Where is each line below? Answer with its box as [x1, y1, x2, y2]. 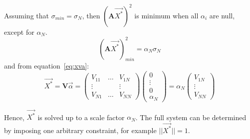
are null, [209, 10, 235, 20]
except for [4, 26, 34, 37]
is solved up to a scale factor [37, 112, 125, 122]
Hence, [4, 112, 24, 122]
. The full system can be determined [135, 112, 247, 122]
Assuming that [4, 10, 49, 20]
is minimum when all [134, 10, 199, 20]
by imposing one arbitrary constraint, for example [4, 125, 157, 135]
